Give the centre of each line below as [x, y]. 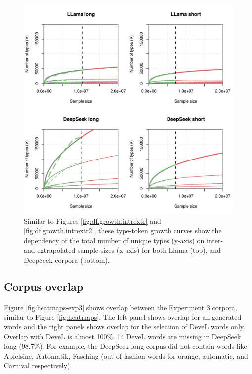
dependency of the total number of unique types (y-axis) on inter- [124, 240]
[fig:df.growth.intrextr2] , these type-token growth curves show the [123, 231]
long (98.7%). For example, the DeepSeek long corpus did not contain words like [126, 346]
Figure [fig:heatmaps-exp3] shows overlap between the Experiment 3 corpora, [121, 307]
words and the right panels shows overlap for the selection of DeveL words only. [125, 326]
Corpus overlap [44, 286]
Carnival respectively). [38, 365]
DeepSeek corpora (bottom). [67, 259]
